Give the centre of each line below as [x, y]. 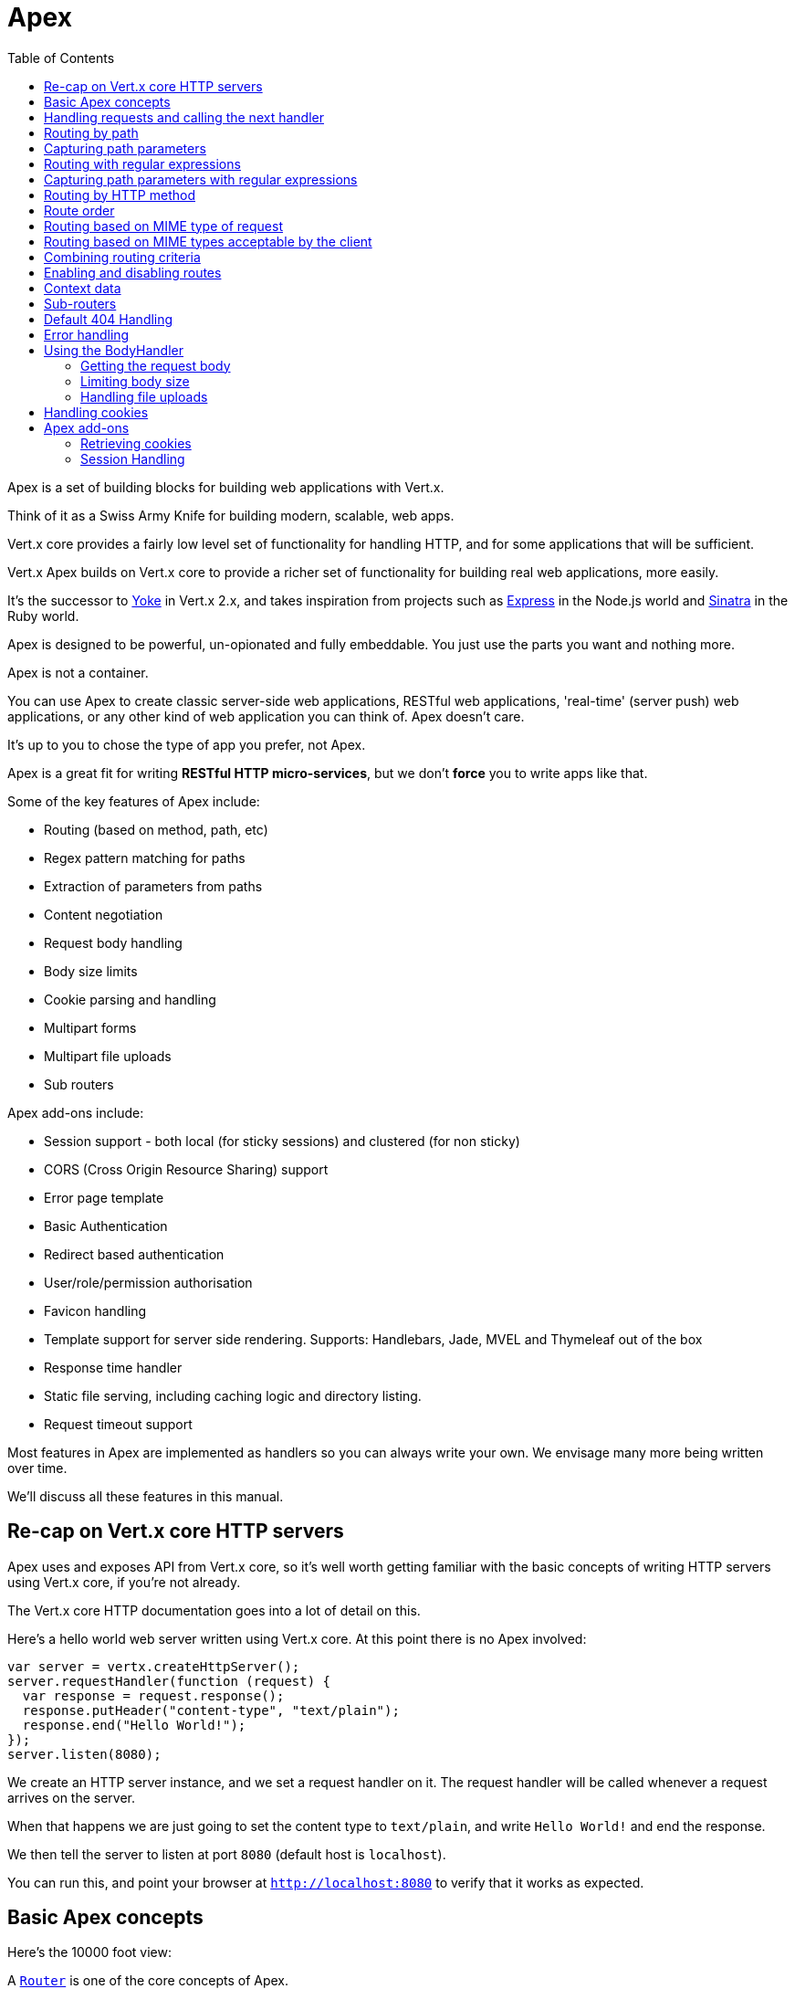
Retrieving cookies [136, 443]
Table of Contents [61, 58]
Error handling [87, 334]
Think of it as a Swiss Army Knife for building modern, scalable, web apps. [231, 515]
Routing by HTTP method [120, 195]
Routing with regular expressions [142, 163]
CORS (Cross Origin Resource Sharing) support [186, 1169]
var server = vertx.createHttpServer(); [154, 1666]
